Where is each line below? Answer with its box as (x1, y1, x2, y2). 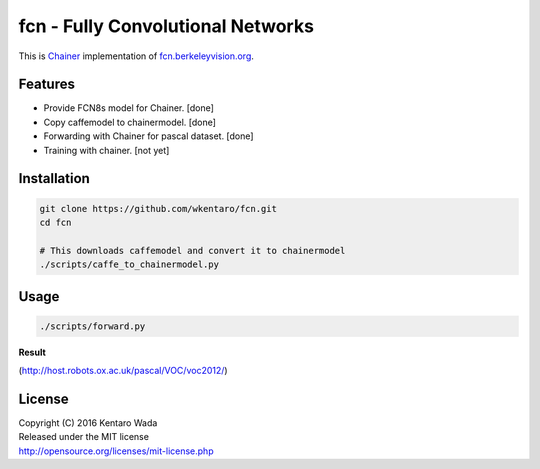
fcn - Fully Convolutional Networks (18, 15, 315, 37)
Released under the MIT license (18, 431, 150, 443)
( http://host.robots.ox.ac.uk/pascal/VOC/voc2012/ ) (18, 365, 229, 377)
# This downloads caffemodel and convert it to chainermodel (39, 245, 346, 256)
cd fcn (39, 217, 72, 229)
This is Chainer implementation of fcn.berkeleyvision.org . (18, 50, 255, 62)
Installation (18, 170, 90, 187)
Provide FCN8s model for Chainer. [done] (43, 102, 215, 114)
